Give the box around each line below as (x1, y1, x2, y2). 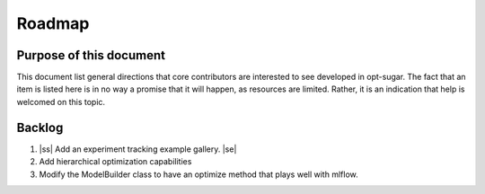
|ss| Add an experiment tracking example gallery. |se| (39, 144, 237, 154)
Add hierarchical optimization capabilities (39, 156, 192, 167)
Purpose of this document (16, 48, 166, 63)
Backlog (16, 119, 64, 135)
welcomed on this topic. (16, 96, 106, 107)
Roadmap (16, 13, 90, 33)
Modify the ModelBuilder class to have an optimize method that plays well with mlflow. (39, 169, 358, 180)
